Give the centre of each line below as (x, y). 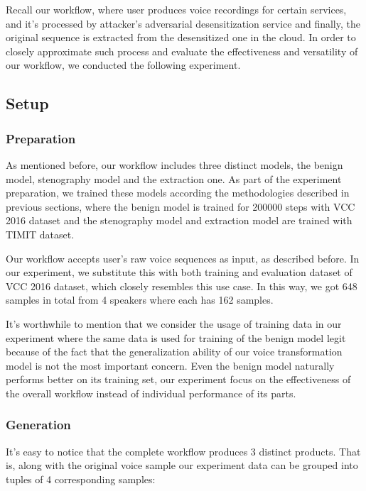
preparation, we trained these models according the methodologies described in (178, 193)
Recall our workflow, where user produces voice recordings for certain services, (176, 9)
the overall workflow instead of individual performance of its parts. (151, 393)
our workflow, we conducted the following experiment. (123, 65)
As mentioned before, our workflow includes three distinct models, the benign (174, 164)
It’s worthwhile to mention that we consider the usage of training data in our (174, 323)
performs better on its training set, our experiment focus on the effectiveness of (178, 379)
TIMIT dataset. (40, 234)
